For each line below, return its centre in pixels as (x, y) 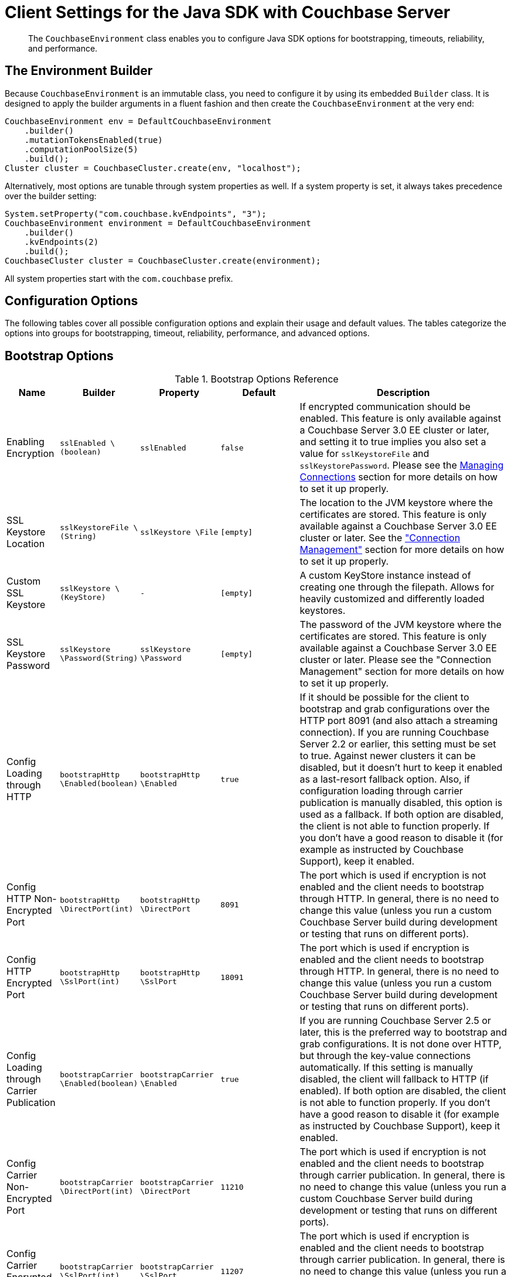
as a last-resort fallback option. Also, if (385, 779)
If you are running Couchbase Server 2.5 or (395, 1021)
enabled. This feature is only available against (401, 419)
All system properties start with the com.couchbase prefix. (119, 278)
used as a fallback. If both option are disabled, (402, 815)
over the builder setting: (51, 196)
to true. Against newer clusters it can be (388, 756)
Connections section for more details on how (399, 477)
